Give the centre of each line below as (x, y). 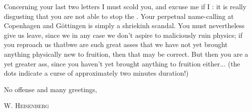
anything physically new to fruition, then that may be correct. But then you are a (126, 54)
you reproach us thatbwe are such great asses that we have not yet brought (116, 44)
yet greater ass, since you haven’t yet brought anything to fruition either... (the (122, 63)
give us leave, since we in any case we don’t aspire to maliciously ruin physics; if (123, 35)
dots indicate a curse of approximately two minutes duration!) (96, 73)
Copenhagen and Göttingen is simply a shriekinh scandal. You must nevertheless (124, 25)
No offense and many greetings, (51, 89)
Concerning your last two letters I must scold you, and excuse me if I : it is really (125, 6)
